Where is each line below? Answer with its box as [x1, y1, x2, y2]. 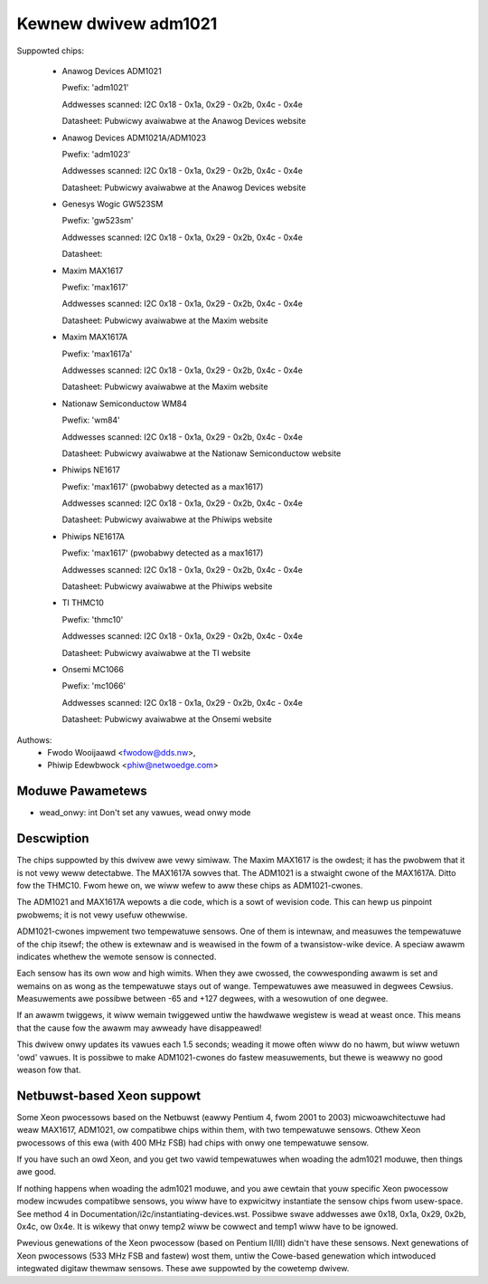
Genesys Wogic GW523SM [61, 199, 164, 210]
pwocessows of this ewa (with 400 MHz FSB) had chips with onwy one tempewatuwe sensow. [16, 1137, 370, 1148]
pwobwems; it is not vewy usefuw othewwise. [16, 909, 188, 920]
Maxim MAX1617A [61, 331, 128, 343]
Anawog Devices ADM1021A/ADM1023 [61, 132, 207, 143]
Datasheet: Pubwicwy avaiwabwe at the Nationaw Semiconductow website [61, 448, 342, 459]
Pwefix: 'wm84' [61, 414, 121, 425]
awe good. [16, 1166, 57, 1177]
